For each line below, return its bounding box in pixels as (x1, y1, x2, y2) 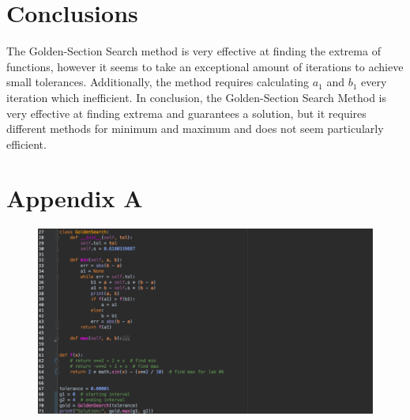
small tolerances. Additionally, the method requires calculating (6, 74, 310, 90)
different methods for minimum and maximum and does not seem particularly (6, 120, 384, 137)
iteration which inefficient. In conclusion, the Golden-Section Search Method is (6, 89, 387, 105)
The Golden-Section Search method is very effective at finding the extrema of (6, 43, 381, 59)
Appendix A (6, 182, 143, 214)
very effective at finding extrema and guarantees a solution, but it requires (6, 104, 367, 121)
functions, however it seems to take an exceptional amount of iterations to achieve (6, 58, 404, 74)
